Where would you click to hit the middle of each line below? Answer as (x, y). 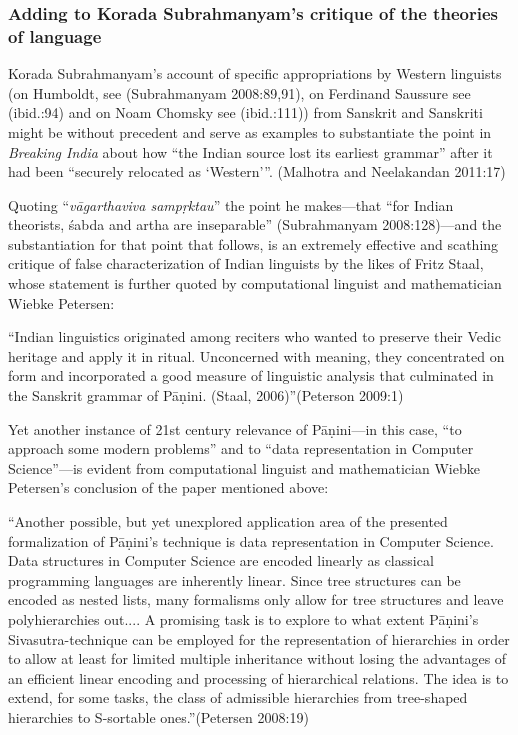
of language (55, 35)
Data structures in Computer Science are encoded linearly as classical (221, 560)
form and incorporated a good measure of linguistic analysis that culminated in (251, 375)
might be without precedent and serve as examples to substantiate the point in (250, 131)
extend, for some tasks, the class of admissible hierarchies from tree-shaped (238, 697)
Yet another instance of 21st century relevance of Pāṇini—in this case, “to (235, 428)
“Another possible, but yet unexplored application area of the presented (228, 521)
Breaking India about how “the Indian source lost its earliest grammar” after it (250, 151)
